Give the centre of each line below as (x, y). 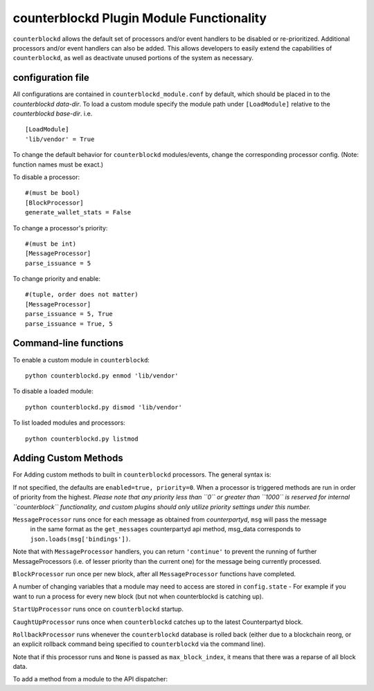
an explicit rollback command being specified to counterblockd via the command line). (139, 644)
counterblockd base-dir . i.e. (53, 113)
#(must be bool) (53, 193)
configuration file (51, 78)
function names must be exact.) (58, 164)
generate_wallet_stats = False (78, 212)
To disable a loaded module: (53, 391)
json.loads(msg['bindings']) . (80, 539)
